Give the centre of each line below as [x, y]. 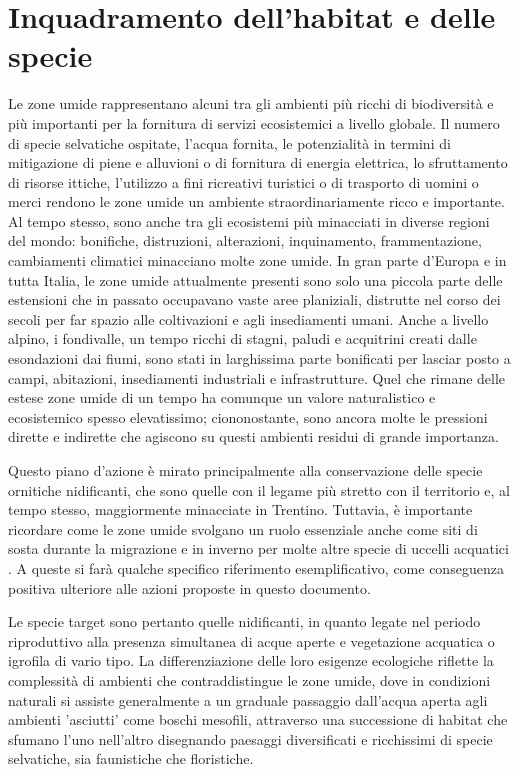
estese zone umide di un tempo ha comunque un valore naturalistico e [222, 397]
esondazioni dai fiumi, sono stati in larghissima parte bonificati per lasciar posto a [259, 358]
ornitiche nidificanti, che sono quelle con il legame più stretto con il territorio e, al [259, 489]
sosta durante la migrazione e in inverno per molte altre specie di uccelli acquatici [258, 548]
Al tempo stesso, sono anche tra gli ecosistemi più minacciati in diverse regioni [249, 220]
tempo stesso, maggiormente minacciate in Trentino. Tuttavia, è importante [240, 509]
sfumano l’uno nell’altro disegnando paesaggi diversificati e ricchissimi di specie [250, 738]
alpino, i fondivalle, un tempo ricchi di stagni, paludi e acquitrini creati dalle [242, 338]
